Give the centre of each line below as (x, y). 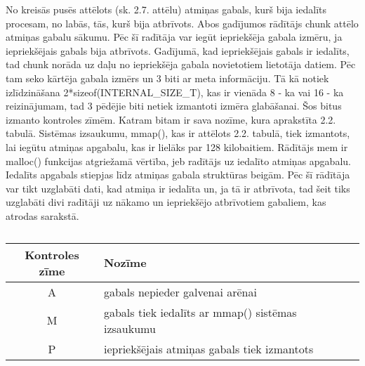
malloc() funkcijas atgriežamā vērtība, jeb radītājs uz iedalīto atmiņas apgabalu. (178, 161)
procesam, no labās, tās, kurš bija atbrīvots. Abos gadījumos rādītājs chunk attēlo (182, 23)
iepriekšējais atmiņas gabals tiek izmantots (208, 348)
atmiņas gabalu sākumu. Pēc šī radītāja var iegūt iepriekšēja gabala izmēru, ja (174, 37)
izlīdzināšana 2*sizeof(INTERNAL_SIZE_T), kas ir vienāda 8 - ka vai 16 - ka (175, 92)
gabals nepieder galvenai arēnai (180, 292)
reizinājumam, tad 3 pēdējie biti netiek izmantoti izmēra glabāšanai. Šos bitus (174, 106)
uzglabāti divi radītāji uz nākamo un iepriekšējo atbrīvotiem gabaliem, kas (166, 202)
